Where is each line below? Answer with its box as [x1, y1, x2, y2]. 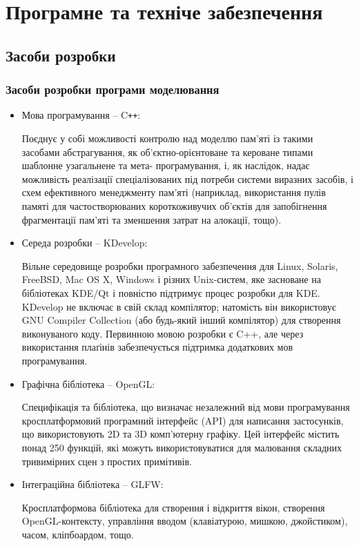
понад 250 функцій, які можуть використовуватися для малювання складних [21, 440, 342, 454]
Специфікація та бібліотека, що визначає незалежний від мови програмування [21, 400, 350, 414]
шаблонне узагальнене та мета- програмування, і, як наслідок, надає [21, 158, 310, 173]
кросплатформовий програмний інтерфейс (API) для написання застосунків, [21, 413, 344, 427]
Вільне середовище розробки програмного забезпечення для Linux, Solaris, [21, 258, 338, 273]
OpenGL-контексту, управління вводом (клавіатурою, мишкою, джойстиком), [21, 514, 348, 528]
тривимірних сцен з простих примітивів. [21, 454, 193, 468]
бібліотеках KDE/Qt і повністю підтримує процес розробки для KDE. [21, 285, 320, 300]
